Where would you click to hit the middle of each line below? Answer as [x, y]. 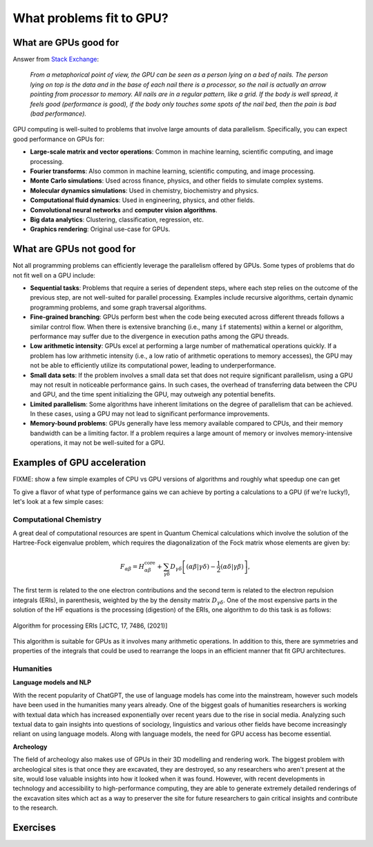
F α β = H [132, 567]
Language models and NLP [52, 682]
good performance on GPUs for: [59, 139]
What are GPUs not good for [74, 249]
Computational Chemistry [57, 519]
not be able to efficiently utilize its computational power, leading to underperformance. [153, 365]
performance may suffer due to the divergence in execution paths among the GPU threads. [160, 336]
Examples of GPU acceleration [79, 463]
